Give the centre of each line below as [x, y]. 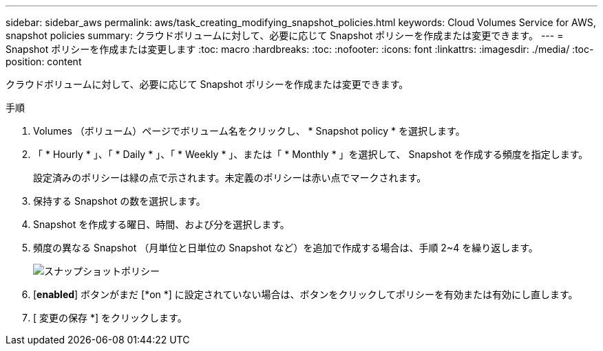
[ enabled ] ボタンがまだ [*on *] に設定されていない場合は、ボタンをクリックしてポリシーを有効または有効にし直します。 [306, 294]
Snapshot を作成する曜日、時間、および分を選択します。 [161, 224]
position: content [44, 61]
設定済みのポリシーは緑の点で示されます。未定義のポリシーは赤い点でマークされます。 [230, 178]
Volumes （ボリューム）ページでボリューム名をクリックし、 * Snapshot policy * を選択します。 [249, 131]
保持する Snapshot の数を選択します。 [119, 201]
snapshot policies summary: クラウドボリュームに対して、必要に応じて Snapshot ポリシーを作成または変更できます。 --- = [285, 35]
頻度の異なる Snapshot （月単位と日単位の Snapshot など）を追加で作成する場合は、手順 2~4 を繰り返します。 [286, 248]
